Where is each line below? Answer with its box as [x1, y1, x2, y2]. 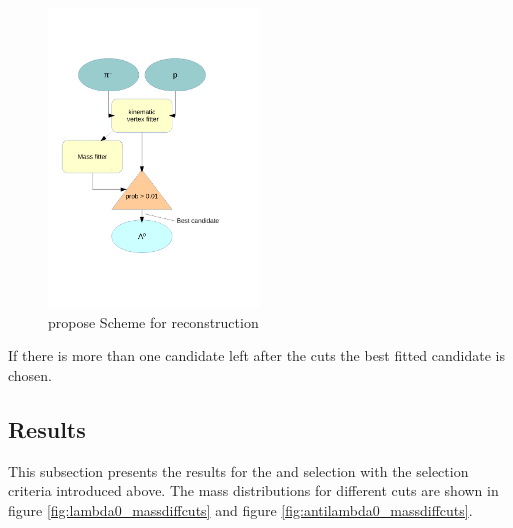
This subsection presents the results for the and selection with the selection [8, 460, 469, 481]
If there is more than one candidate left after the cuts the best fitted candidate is [8, 345, 506, 366]
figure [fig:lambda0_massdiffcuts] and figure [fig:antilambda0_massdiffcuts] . [8, 499, 473, 520]
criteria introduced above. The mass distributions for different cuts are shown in [8, 480, 499, 501]
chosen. [8, 364, 53, 385]
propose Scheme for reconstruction [48, 311, 259, 332]
